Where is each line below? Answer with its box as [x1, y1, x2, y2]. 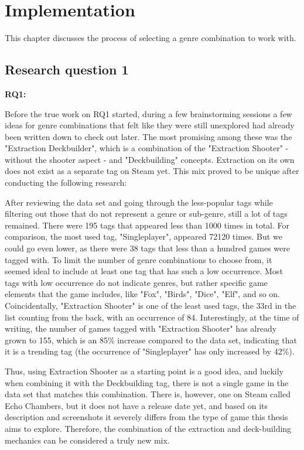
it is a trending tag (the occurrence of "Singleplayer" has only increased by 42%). [5, 345, 295, 357]
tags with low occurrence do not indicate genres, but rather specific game [5, 276, 268, 288]
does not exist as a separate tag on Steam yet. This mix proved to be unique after [5, 165, 299, 177]
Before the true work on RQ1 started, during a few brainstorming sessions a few [5, 107, 292, 120]
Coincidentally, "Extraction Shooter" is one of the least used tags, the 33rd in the [5, 299, 296, 312]
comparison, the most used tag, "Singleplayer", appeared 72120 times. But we [5, 230, 282, 243]
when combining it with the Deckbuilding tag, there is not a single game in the [5, 376, 289, 388]
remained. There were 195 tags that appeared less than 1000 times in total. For [5, 219, 289, 231]
